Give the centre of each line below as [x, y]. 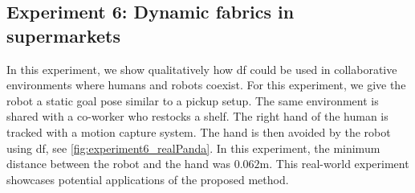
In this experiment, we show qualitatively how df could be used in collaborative [202, 69]
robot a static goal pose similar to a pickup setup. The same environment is [193, 100]
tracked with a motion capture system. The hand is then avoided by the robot [199, 131]
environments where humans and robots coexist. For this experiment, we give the [206, 85]
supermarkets [63, 35]
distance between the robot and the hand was [119, 164]
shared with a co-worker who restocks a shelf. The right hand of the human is [197, 116]
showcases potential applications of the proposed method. [148, 179]
